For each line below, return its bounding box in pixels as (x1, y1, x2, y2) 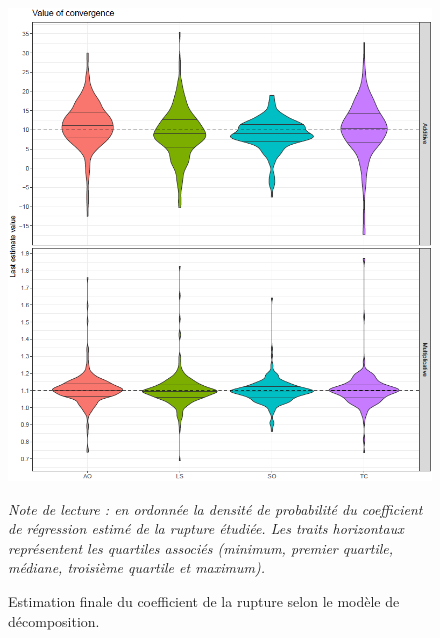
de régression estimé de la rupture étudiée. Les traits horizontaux (8, 518, 404, 539)
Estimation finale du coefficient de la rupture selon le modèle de (8, 590, 400, 611)
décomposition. (8, 610, 100, 631)
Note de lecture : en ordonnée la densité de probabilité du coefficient (8, 498, 423, 519)
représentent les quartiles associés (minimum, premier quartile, (8, 537, 394, 558)
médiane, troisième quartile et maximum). (8, 557, 266, 578)
